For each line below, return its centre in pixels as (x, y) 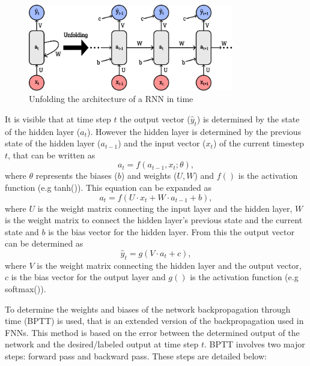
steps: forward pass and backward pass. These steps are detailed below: (136, 355)
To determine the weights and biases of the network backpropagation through (148, 309)
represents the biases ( (77, 175)
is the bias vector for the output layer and (88, 277)
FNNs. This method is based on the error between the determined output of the (152, 332)
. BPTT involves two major (254, 344)
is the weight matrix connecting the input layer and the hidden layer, (165, 208)
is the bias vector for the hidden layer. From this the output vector (171, 231)
